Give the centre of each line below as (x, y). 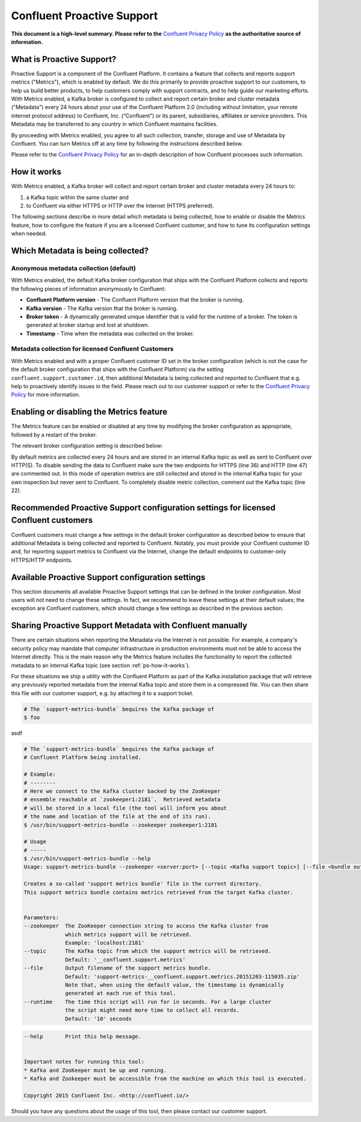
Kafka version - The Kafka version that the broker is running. (102, 308)
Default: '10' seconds (99, 1018)
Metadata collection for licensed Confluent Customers (92, 349)
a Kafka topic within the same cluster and (77, 197)
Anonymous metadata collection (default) (74, 268)
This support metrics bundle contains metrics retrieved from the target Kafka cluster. (159, 892)
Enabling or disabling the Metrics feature (89, 412)
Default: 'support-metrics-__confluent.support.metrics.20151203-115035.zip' (183, 976)
